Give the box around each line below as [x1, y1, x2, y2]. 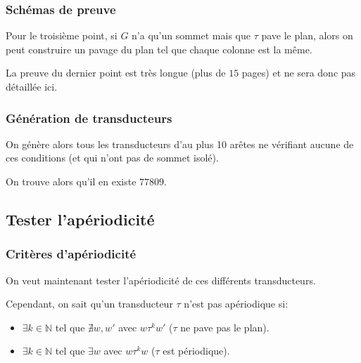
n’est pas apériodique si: [184, 296, 289, 311]
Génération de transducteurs [6, 109, 172, 126]
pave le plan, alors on [261, 28, 353, 43]
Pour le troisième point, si [6, 28, 118, 43]
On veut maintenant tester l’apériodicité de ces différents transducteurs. [6, 272, 316, 287]
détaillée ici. [6, 79, 58, 93]
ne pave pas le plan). [180, 319, 270, 334]
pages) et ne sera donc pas [241, 65, 356, 80]
